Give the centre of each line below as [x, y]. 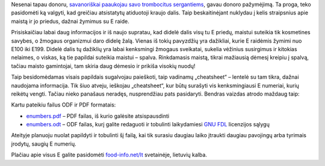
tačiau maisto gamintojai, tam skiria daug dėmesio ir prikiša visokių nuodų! [103, 66]
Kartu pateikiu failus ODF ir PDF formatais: [63, 105]
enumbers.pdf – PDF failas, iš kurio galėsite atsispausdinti [98, 116]
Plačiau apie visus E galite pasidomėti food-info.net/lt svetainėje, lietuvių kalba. [109, 155]
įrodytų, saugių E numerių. [44, 144]
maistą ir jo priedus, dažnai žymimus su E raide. [70, 21]
